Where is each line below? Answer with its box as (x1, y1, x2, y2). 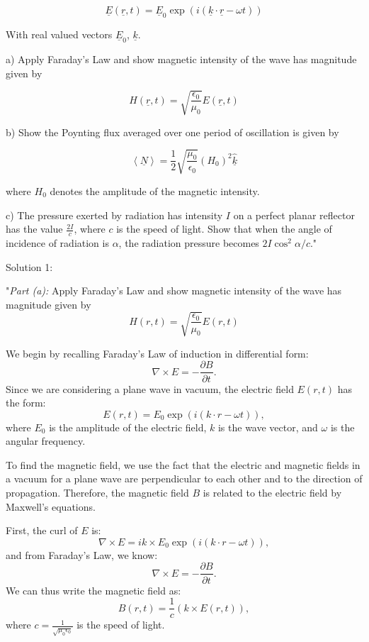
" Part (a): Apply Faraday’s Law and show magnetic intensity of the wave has (6, 283, 342, 298)
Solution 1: (6, 259, 53, 274)
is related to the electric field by (203, 485, 342, 500)
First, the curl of (6, 523, 78, 538)
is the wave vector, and (217, 419, 318, 434)
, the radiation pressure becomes (118, 235, 259, 250)
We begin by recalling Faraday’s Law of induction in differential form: (6, 345, 309, 360)
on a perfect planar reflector (233, 207, 355, 222)
